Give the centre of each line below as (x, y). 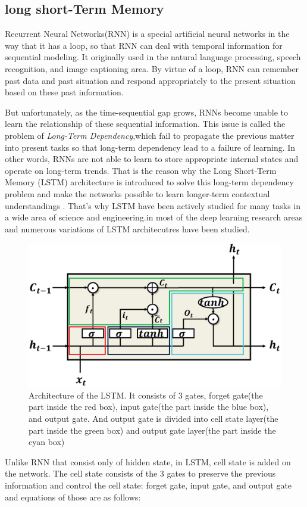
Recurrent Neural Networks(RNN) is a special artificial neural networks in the (147, 34)
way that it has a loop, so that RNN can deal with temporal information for (144, 45)
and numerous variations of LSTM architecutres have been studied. (127, 228)
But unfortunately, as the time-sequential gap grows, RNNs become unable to (146, 112)
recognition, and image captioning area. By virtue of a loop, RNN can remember (152, 68)
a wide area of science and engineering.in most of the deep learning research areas (154, 217)
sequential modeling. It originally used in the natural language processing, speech (153, 57)
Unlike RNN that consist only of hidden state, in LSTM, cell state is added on (148, 461)
